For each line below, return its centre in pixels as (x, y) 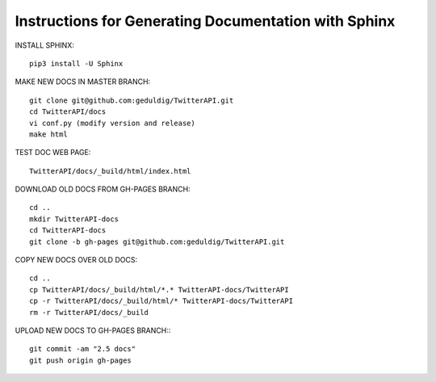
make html (48, 134)
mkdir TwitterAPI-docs (74, 219)
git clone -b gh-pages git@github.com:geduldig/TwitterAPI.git (157, 241)
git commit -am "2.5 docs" (83, 349)
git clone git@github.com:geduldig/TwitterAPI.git (132, 100)
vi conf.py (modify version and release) (112, 123)
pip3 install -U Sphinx (76, 63)
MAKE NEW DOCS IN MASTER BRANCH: (83, 82)
